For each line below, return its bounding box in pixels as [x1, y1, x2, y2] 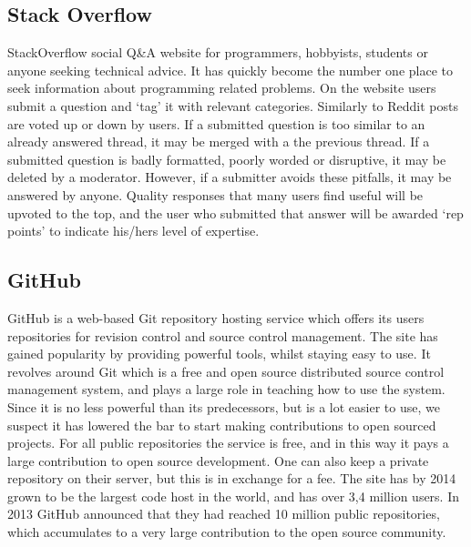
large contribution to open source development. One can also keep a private [7, 451, 429, 470]
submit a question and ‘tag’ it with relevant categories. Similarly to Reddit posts [7, 96, 458, 115]
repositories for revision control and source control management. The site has [7, 326, 438, 345]
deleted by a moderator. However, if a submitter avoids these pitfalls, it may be [7, 167, 452, 187]
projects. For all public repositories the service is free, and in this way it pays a [7, 433, 449, 452]
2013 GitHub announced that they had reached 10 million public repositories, [7, 504, 440, 523]
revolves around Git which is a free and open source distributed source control [7, 361, 445, 380]
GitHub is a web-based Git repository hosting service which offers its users [7, 308, 425, 327]
